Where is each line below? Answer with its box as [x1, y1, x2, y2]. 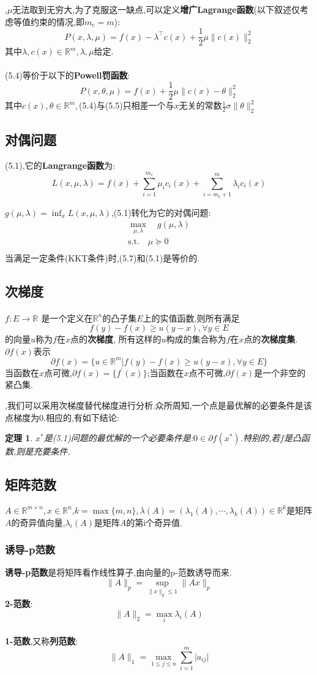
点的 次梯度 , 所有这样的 [70, 333, 162, 345]
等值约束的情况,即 [13, 15, 84, 28]
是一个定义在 [41, 311, 93, 324]
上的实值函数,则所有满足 [143, 311, 240, 324]
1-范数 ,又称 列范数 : [5, 634, 78, 647]
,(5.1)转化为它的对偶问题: [111, 206, 211, 218]
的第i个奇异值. [126, 515, 183, 528]
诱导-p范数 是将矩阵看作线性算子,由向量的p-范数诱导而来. [5, 566, 232, 579]
